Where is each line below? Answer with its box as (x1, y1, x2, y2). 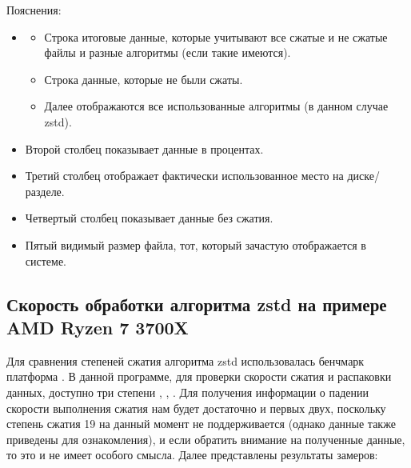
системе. (25, 252, 67, 269)
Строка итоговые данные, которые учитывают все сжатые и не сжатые (44, 28, 388, 45)
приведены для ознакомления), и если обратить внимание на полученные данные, (6, 430, 405, 447)
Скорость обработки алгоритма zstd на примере (6, 291, 387, 316)
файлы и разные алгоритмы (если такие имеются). (44, 44, 291, 61)
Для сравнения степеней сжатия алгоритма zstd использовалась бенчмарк (6, 352, 365, 369)
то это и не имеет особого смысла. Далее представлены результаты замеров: (6, 446, 378, 463)
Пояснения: (6, 2, 62, 18)
